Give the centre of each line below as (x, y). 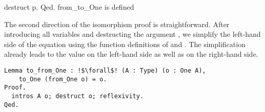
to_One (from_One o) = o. (63, 79)
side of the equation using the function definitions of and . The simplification (125, 44)
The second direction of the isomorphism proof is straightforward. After (117, 24)
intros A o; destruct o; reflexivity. (78, 96)
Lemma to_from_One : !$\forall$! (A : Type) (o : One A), (105, 70)
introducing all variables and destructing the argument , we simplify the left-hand (132, 34)
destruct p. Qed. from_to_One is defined (69, 7)
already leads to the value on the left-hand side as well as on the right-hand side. (131, 54)
